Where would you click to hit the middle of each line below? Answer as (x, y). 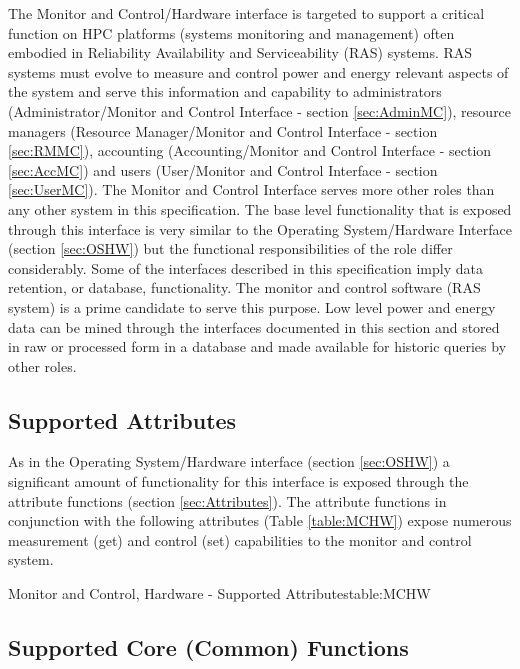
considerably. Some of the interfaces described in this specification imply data (245, 267)
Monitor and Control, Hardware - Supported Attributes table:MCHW (219, 593)
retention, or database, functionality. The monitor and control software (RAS (244, 287)
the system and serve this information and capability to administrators (225, 91)
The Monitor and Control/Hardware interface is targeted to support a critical (246, 13)
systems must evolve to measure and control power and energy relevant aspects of (258, 71)
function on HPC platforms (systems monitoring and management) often (231, 32)
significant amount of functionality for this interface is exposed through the (238, 481)
